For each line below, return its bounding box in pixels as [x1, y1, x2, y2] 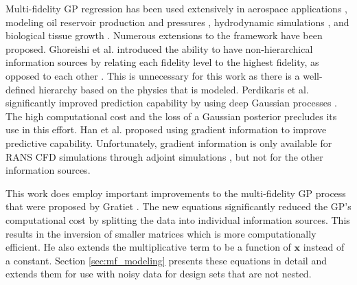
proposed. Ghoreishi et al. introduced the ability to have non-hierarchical [5, 41, 313, 56]
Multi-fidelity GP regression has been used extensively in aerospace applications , [5, 1, 347, 15]
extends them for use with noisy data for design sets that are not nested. [5, 266, 312, 281]
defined [5, 82, 36, 96]
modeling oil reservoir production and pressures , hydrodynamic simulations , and [5, 14, 349, 29]
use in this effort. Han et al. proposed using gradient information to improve [5, 122, 327, 137]
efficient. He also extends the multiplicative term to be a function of [5, 240, 291, 254]
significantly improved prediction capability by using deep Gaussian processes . [5, 95, 338, 110]
